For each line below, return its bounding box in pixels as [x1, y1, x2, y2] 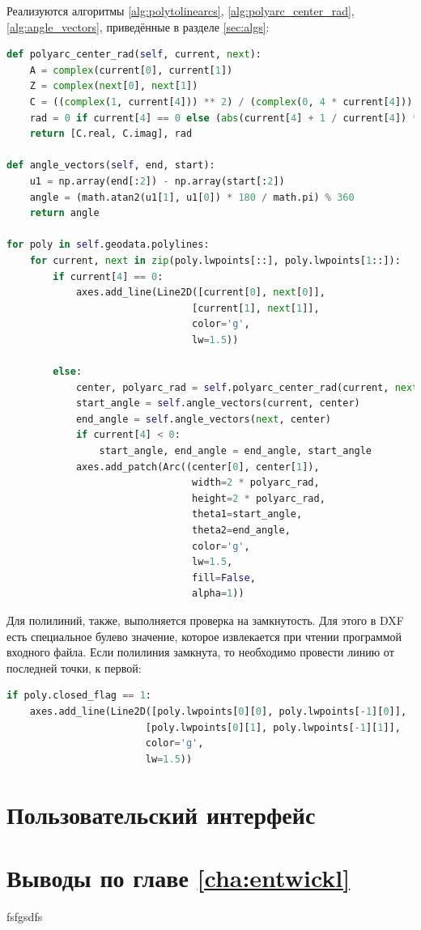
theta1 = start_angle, [192, 508, 303, 520]
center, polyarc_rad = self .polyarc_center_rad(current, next [75, 381, 419, 393]
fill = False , [192, 571, 256, 584]
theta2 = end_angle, [192, 524, 291, 536]
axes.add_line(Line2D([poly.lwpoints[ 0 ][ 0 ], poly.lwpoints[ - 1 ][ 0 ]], [29, 705, 407, 717]
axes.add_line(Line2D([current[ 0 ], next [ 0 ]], [75, 287, 325, 299]
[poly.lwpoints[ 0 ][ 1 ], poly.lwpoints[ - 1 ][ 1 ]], [145, 721, 401, 733]
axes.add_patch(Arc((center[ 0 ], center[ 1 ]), [75, 461, 320, 473]
